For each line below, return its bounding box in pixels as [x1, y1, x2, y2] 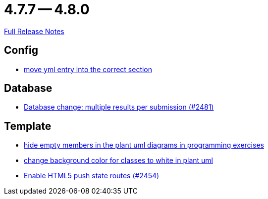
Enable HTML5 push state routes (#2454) [24, 171, 160, 180]
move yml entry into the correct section [24, 65, 153, 74]
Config [4, 44, 38, 57]
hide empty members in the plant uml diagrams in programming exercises [24, 141, 264, 150]
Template [4, 119, 52, 132]
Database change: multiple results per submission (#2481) [24, 103, 214, 112]
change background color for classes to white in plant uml [24, 156, 213, 165]
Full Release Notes [4, 27, 64, 36]
